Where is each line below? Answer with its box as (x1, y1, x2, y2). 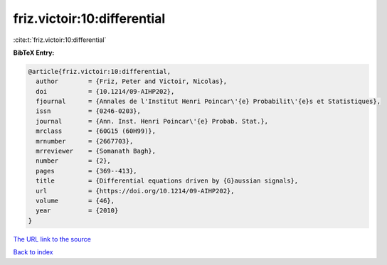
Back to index (13, 248, 53, 256)
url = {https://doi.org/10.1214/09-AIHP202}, (36, 187, 235, 195)
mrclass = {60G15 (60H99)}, (36, 127, 157, 135)
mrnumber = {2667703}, (36, 137, 134, 145)
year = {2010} (36, 207, 119, 215)
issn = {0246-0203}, (36, 107, 142, 115)
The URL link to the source (13, 234, 92, 243)
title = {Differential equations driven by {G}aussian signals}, (36, 177, 299, 185)
